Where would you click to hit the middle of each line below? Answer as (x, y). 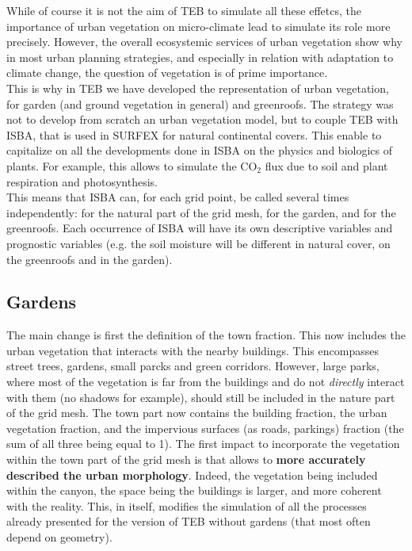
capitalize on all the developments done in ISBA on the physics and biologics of (199, 150)
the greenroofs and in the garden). (90, 259)
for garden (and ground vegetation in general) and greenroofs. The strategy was (200, 103)
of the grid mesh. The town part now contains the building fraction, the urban (197, 413)
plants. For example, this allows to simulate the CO (132, 165)
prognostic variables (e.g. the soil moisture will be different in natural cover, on (198, 243)
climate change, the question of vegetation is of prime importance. (167, 73)
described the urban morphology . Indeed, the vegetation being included (192, 474)
